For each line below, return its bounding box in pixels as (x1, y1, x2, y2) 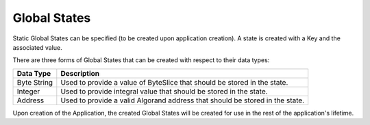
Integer (16, 86, 40, 96)
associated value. (12, 43, 62, 51)
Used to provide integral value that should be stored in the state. (60, 86, 268, 96)
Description (60, 68, 100, 78)
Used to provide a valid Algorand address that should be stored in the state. (60, 96, 305, 105)
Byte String (16, 77, 53, 87)
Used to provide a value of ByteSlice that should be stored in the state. (60, 77, 288, 87)
